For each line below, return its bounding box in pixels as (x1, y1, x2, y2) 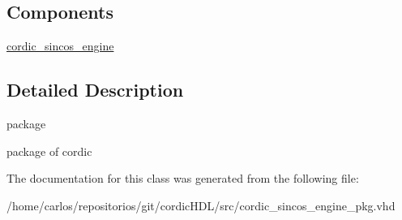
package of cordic (6, 142, 92, 159)
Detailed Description (6, 77, 184, 102)
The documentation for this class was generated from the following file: (6, 170, 359, 187)
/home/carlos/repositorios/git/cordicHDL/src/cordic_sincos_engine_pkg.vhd (6, 196, 396, 214)
